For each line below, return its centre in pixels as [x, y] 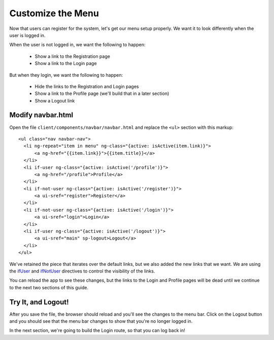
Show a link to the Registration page [72, 56]
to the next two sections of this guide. [49, 287]
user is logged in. [27, 35]
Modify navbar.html [41, 115]
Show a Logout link [55, 100]
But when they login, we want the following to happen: [66, 75]
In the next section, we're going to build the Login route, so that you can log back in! [97, 330]
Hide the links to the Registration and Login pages [87, 86]
